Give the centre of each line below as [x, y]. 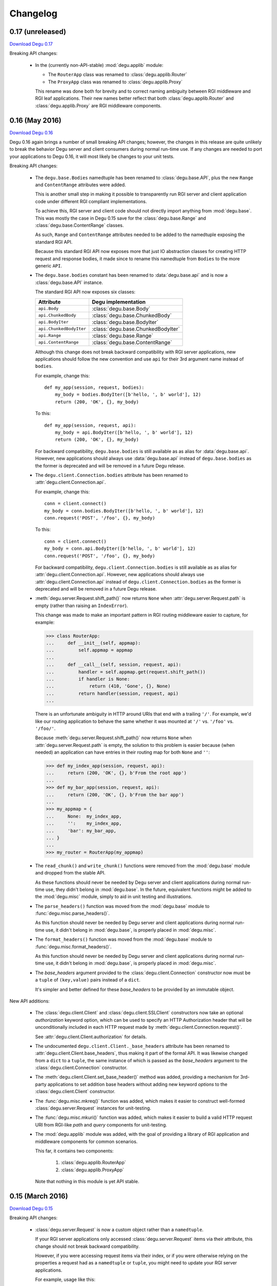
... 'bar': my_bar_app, [81, 830]
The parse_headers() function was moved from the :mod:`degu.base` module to [122, 906]
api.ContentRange [58, 342]
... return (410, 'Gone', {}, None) [108, 686]
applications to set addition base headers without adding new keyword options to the [137, 1084]
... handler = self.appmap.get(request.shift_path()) [126, 672]
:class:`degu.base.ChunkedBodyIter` [136, 329]
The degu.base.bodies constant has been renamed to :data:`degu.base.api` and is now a [131, 275]
